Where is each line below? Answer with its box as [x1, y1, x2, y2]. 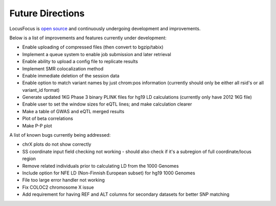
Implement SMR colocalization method [22, 65, 104, 71]
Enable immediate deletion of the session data [22, 72, 120, 79]
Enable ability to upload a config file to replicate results [22, 59, 138, 65]
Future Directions [9, 8, 85, 19]
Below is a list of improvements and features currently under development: [9, 35, 167, 41]
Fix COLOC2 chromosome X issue [22, 184, 94, 190]
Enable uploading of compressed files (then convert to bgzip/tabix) [22, 44, 164, 50]
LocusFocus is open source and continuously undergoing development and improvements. [9, 25, 201, 32]
